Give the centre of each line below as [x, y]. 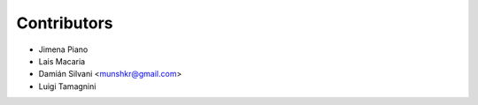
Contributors [65, 23]
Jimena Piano [63, 49]
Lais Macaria [62, 61]
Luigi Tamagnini [67, 86]
